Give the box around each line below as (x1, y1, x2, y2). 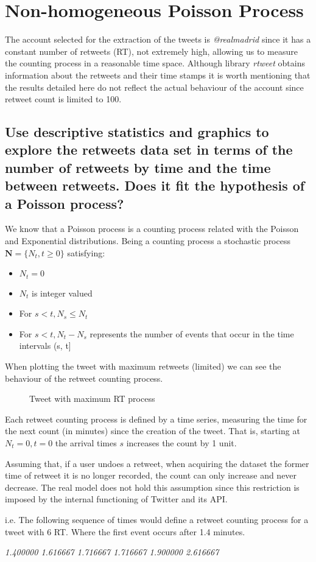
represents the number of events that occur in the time (90, 327, 294, 340)
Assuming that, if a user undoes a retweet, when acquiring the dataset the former (5, 457, 309, 469)
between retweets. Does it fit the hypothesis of (5, 176, 305, 195)
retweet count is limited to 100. (5, 93, 122, 105)
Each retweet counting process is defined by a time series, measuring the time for (5, 412, 307, 425)
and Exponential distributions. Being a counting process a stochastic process (5, 234, 290, 247)
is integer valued (32, 286, 93, 299)
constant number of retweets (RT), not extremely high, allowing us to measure (5, 44, 298, 57)
